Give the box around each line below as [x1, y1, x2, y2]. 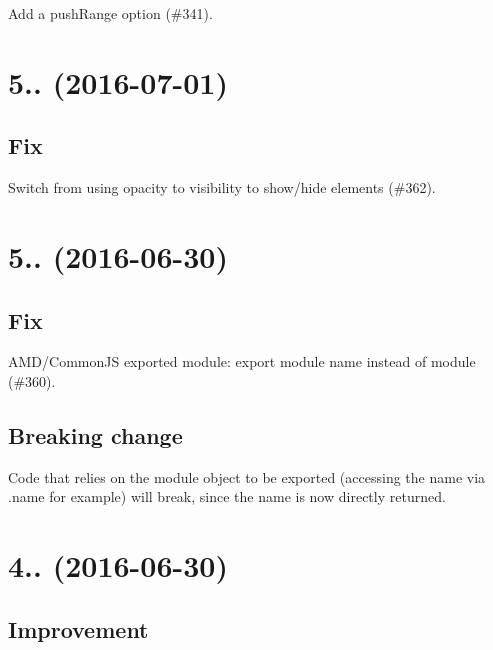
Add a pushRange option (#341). [8, 3, 213, 23]
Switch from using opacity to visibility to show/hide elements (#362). [8, 177, 436, 198]
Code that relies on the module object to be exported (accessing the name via [8, 466, 486, 487]
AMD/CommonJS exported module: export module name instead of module [8, 351, 476, 372]
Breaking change [8, 419, 183, 450]
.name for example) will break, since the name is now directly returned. [8, 486, 446, 507]
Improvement [8, 613, 149, 644]
